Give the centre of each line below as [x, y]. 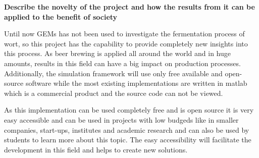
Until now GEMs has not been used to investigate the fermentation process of [124, 34]
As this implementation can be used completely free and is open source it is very [129, 110]
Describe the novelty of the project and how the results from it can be [129, 7]
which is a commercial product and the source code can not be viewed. [114, 93]
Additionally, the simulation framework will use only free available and [113, 73]
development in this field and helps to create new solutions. [96, 149]
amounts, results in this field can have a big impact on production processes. [122, 63]
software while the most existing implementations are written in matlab [136, 83]
